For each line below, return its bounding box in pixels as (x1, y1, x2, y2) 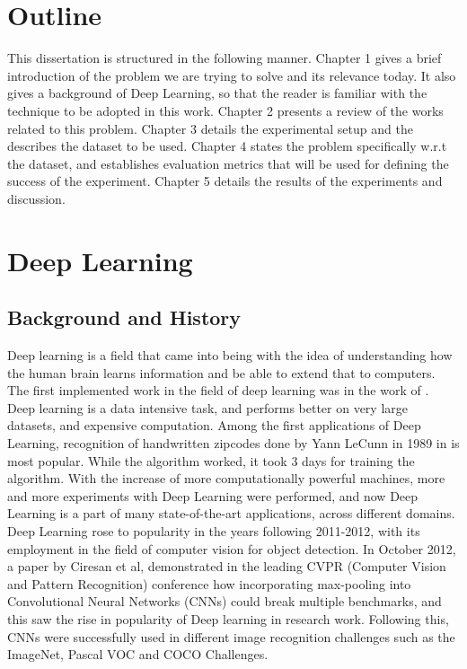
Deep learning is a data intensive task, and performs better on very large (7, 398, 409, 417)
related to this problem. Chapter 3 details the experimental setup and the (7, 119, 413, 137)
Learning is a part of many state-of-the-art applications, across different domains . (7, 504, 455, 523)
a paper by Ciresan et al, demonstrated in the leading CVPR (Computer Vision (7, 557, 446, 576)
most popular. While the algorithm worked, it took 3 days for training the (7, 451, 415, 470)
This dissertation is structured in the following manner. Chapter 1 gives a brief (7, 48, 442, 67)
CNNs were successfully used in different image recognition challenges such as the (7, 627, 455, 646)
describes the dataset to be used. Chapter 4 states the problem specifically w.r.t (7, 136, 447, 155)
